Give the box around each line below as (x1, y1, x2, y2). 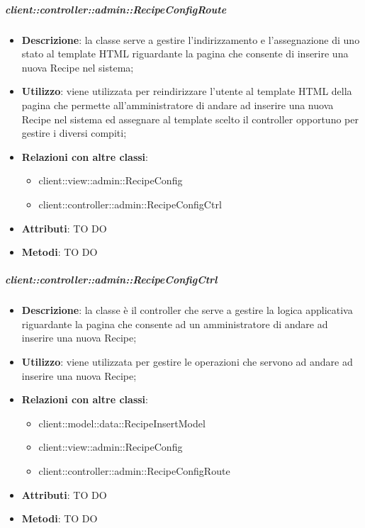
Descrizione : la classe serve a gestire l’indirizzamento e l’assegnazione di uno (21, 32, 360, 47)
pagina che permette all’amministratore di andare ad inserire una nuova (21, 97, 334, 112)
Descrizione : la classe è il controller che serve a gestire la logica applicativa (21, 303, 353, 318)
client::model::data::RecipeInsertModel (38, 415, 206, 430)
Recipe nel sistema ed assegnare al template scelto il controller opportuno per (21, 111, 359, 126)
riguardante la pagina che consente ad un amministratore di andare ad (21, 316, 328, 331)
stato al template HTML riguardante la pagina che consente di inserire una (21, 46, 349, 61)
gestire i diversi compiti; (21, 125, 127, 140)
